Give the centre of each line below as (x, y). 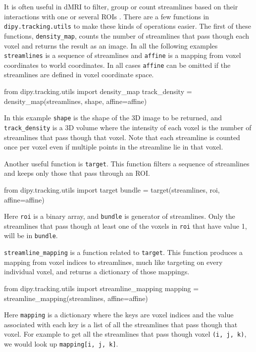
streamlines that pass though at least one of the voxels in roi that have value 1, (126, 226)
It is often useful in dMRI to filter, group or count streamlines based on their (121, 6)
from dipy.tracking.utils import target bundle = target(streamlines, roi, (112, 189)
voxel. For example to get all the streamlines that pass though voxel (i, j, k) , (125, 334)
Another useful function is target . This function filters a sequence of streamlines (127, 163)
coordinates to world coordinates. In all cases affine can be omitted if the (117, 65)
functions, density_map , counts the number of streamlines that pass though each (127, 35)
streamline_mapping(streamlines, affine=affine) (76, 298)
